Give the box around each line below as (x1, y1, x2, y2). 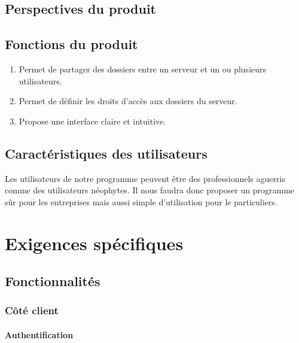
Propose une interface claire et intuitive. (19, 114, 166, 127)
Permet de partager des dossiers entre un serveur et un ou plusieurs (19, 62, 267, 75)
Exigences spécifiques (5, 230, 184, 255)
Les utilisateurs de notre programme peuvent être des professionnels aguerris (5, 172, 285, 184)
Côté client (5, 303, 59, 318)
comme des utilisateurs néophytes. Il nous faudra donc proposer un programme (5, 184, 295, 196)
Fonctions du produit (5, 35, 138, 53)
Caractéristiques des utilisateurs (5, 144, 208, 162)
